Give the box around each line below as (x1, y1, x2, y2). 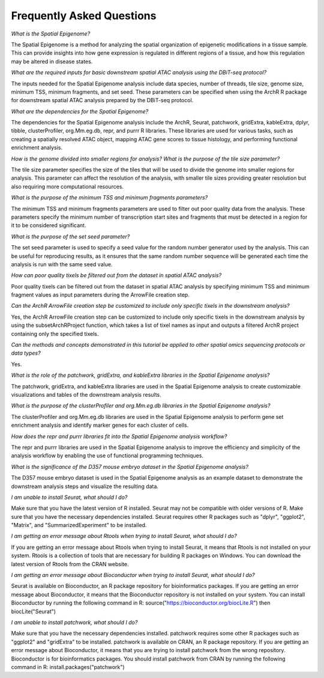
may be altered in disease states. (11, 58, 93, 65)
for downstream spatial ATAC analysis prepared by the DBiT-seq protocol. (11, 97, 194, 104)
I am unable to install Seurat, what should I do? (11, 493, 128, 501)
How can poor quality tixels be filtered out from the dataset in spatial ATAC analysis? (11, 272, 222, 279)
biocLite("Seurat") (11, 608, 56, 615)
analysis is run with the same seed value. (11, 260, 113, 267)
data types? (11, 349, 41, 357)
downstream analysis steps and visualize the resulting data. (11, 483, 159, 490)
